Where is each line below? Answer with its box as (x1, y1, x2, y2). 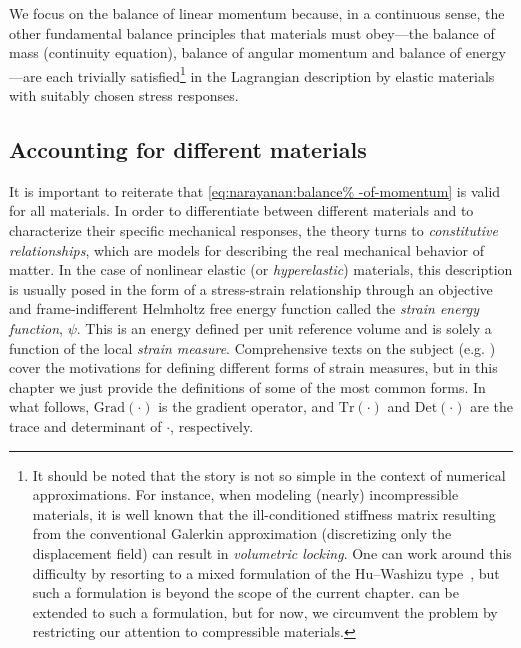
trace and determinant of (9, 415, 162, 436)
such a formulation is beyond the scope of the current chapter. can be (32, 582, 460, 603)
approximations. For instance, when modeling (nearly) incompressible (32, 484, 459, 505)
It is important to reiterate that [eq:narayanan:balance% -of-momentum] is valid (9, 180, 501, 201)
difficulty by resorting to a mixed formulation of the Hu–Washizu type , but (32, 562, 500, 583)
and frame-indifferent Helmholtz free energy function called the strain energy (9, 298, 480, 319)
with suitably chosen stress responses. (9, 85, 239, 106)
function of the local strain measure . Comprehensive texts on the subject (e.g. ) (9, 337, 496, 358)
